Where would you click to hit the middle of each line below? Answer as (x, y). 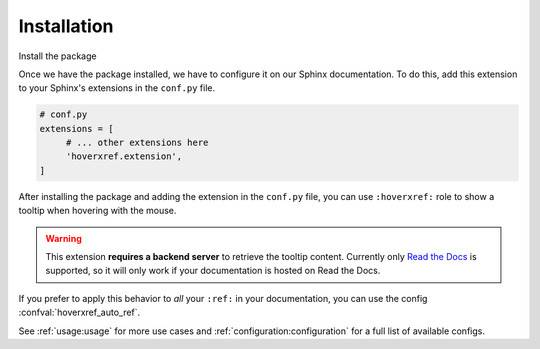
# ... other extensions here (137, 143)
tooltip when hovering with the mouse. (97, 211)
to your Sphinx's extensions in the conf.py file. (117, 88)
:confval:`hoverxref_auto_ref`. (79, 312)
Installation (66, 26)
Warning (63, 238)
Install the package (57, 56)
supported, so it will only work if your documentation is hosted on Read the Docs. (213, 271)
